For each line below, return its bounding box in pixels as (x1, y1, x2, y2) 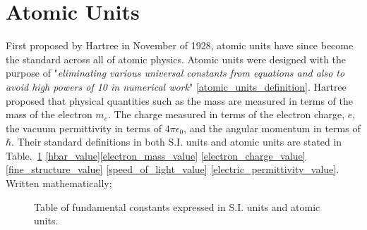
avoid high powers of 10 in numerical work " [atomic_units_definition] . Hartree (6, 79, 347, 94)
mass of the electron (6, 107, 92, 122)
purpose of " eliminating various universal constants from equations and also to (6, 65, 345, 80)
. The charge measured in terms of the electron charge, (108, 107, 345, 122)
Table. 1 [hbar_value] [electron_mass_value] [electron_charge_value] (6, 148, 306, 162)
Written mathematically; (6, 176, 112, 191)
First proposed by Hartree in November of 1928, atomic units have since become (6, 38, 354, 53)
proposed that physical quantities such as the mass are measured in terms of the (6, 93, 353, 108)
